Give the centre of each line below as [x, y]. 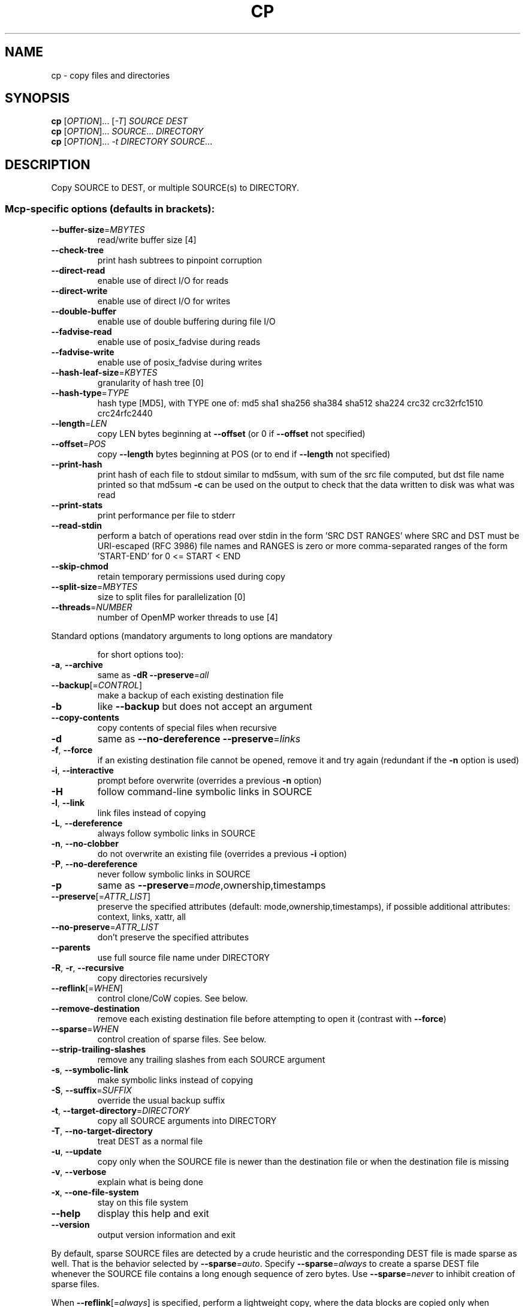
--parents [71, 948]
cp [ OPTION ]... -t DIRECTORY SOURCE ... [132, 142]
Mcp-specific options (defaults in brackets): [110, 209]
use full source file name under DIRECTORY [184, 958]
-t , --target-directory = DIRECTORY [120, 1111]
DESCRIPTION [48, 164]
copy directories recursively [153, 978]
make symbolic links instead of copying [175, 1080]
